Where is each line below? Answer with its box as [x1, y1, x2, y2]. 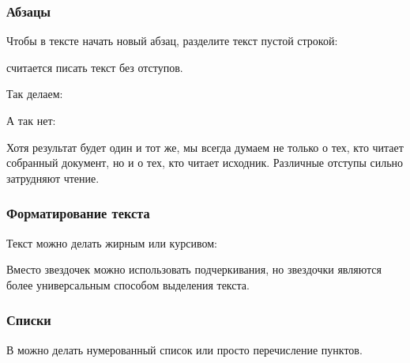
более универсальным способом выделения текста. [6, 276, 250, 293]
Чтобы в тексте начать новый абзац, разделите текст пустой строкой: [6, 32, 338, 49]
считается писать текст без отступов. [6, 59, 183, 75]
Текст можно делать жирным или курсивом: [6, 234, 217, 251]
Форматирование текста [6, 203, 150, 223]
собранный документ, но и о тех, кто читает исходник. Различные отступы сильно [6, 154, 404, 171]
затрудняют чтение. [6, 169, 100, 186]
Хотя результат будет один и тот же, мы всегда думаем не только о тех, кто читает [6, 138, 404, 155]
